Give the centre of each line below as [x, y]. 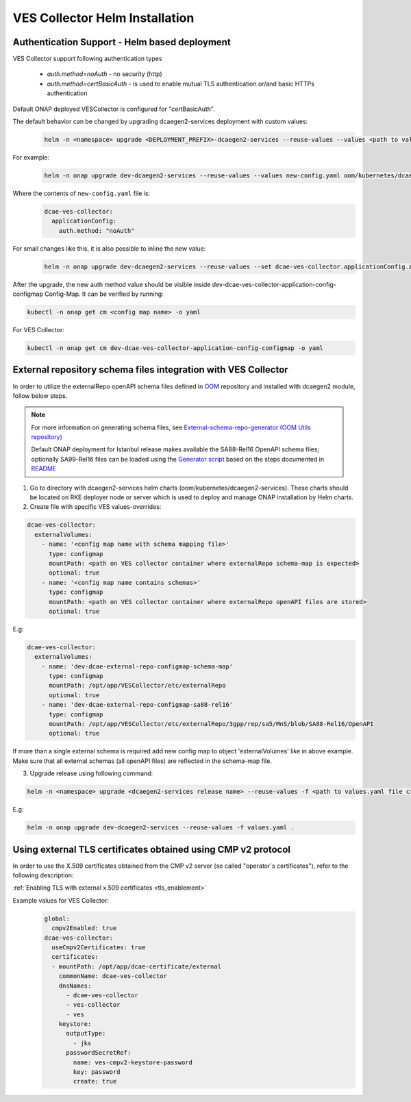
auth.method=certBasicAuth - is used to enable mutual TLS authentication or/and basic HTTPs [181, 84]
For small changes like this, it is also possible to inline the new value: [109, 248]
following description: [43, 875]
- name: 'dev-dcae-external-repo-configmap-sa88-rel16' [137, 705]
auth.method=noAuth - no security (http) [104, 74]
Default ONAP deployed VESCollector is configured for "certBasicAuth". [114, 109]
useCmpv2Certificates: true [99, 947]
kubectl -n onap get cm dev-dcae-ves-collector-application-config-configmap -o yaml [175, 348]
